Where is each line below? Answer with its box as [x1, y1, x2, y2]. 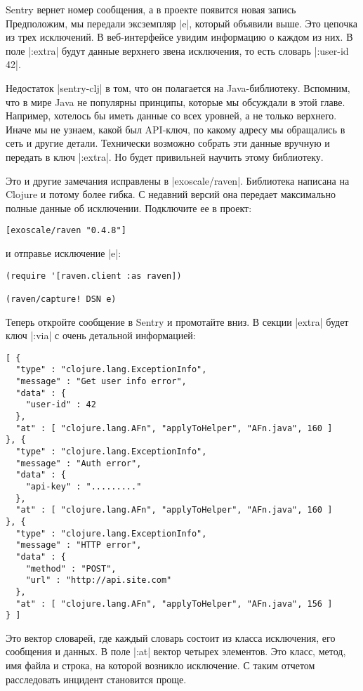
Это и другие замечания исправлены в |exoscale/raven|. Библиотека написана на [6, 173, 350, 187]
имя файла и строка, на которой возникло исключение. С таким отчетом [6, 658, 315, 672]
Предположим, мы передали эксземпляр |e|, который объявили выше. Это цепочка [6, 15, 357, 30]
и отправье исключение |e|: [6, 245, 121, 260]
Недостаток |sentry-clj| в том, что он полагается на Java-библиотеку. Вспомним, [6, 80, 350, 95]
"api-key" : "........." [25, 481, 142, 492]
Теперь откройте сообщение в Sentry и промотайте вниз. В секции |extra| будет [6, 314, 349, 329]
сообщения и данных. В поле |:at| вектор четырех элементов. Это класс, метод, [6, 644, 346, 659]
